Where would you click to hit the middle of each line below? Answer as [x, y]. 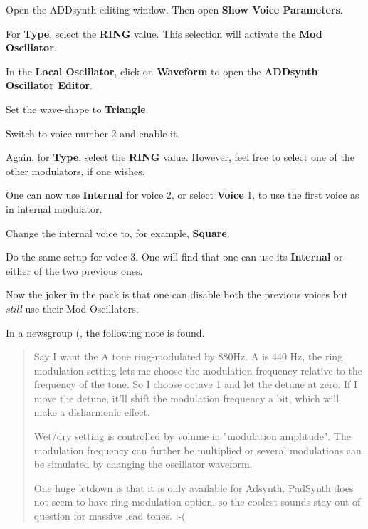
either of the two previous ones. [74, 270]
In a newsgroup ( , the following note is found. [105, 332]
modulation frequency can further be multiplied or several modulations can [198, 450]
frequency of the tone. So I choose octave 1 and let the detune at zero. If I [196, 384]
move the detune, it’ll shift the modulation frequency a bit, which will [186, 398]
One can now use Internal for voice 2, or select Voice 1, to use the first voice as [183, 195]
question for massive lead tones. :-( [110, 516]
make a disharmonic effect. [92, 412]
